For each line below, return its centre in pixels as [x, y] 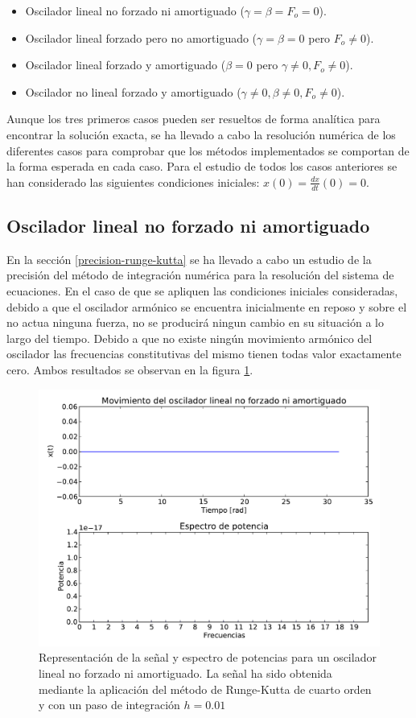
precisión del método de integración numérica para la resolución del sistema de [200, 275]
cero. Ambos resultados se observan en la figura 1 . [130, 369]
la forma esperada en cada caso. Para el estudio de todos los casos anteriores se [202, 166]
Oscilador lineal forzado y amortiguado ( [126, 65]
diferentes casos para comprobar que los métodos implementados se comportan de [208, 150]
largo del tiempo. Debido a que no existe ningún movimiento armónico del [189, 338]
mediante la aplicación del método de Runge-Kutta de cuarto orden [205, 689]
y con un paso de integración [109, 705]
